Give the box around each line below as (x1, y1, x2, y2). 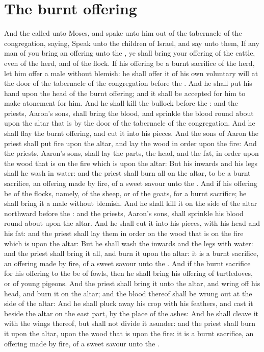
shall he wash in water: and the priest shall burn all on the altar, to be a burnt (4, 168, 251, 178)
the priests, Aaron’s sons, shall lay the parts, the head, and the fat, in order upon (4, 148, 259, 158)
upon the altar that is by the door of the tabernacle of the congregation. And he (4, 118, 255, 128)
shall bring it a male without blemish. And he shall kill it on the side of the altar (4, 198, 257, 208)
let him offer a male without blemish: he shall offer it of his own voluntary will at (4, 67, 258, 78)
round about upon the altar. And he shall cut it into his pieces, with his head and (4, 218, 260, 228)
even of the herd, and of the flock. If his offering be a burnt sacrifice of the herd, (4, 57, 255, 68)
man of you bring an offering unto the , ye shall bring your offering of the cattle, (4, 48, 255, 58)
